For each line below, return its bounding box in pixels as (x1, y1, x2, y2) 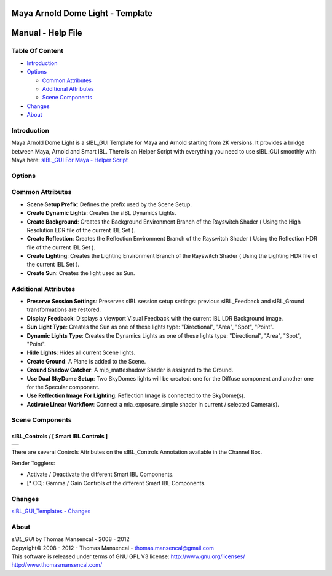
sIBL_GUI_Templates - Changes (11, 507, 91, 515)
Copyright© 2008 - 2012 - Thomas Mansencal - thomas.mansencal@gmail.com (11, 544, 215, 551)
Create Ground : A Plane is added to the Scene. (26, 357, 146, 365)
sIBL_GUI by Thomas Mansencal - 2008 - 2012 (11, 535, 130, 543)
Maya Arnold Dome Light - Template (11, 8, 153, 18)
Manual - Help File (11, 28, 82, 38)
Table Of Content (11, 47, 64, 55)
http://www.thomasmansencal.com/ (11, 561, 103, 569)
